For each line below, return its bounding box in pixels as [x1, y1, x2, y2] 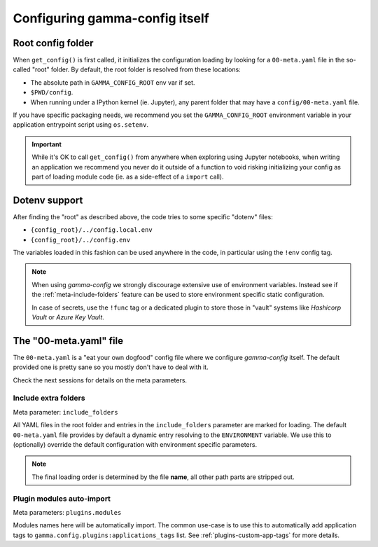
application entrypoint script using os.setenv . [13, 120, 148, 129]
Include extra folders [13, 393, 85, 403]
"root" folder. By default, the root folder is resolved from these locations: [31, 65, 241, 74]
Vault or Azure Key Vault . [31, 313, 104, 321]
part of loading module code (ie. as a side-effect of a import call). [31, 172, 224, 181]
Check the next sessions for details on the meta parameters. [13, 375, 188, 385]
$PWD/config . [30, 88, 73, 97]
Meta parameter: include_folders [13, 408, 118, 416]
